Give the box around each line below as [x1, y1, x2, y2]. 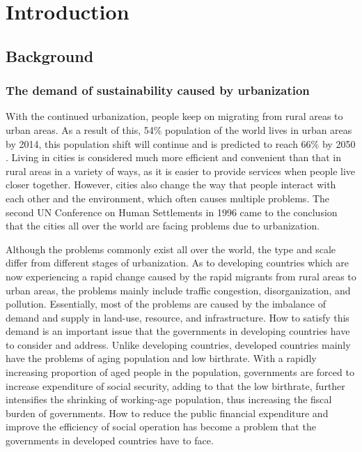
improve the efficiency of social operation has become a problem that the [6, 419, 316, 434]
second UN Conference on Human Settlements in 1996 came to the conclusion [6, 204, 338, 219]
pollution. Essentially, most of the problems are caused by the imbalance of [6, 296, 326, 311]
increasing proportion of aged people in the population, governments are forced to [6, 365, 354, 379]
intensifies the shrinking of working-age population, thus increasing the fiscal [6, 392, 332, 407]
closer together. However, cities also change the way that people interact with [6, 177, 336, 192]
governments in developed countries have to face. [6, 433, 214, 448]
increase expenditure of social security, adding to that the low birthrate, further [6, 378, 345, 393]
